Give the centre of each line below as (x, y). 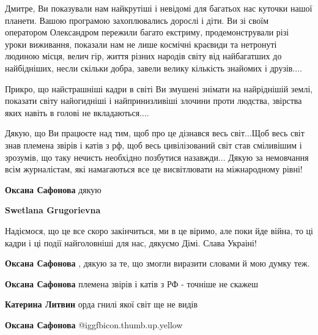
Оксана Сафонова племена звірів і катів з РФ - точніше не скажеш (132, 283)
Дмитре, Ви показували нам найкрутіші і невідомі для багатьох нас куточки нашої (159, 8)
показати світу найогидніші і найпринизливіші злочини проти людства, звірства (153, 101)
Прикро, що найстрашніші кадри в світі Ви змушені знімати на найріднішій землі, (159, 88)
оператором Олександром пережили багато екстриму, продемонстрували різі (147, 32)
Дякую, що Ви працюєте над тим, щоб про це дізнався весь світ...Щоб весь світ (155, 133)
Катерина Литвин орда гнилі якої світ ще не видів (102, 304)
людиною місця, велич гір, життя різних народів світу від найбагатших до (143, 56)
